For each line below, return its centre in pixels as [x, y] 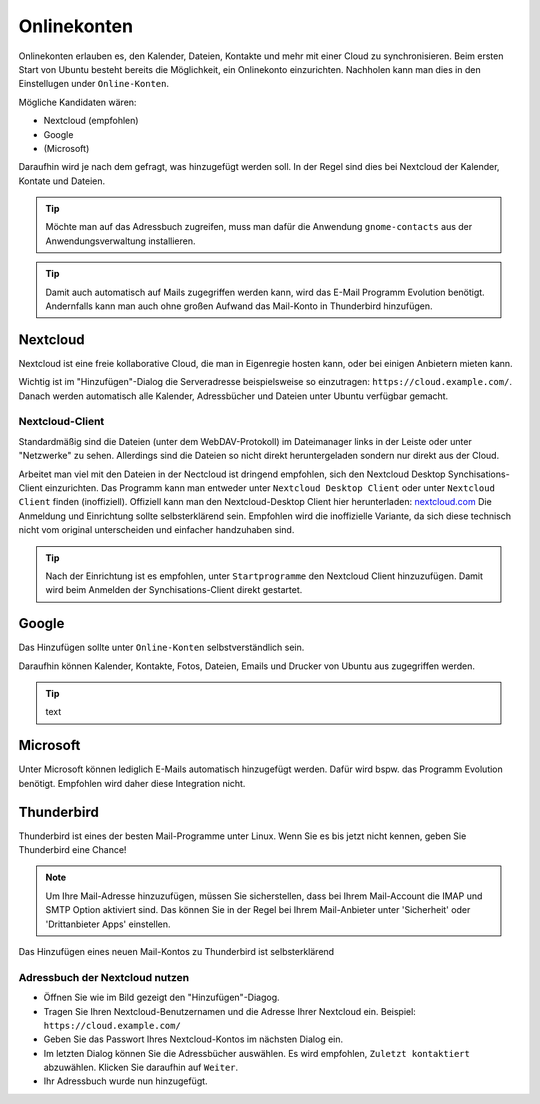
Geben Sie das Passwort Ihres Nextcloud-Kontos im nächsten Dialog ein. [193, 1039]
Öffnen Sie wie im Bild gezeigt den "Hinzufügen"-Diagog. [161, 997]
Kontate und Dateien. [62, 181]
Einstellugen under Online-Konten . [94, 84]
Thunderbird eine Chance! [72, 850]
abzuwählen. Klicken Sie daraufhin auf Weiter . [141, 1067]
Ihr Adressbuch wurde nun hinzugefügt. [126, 1081]
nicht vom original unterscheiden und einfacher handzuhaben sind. [156, 530]
